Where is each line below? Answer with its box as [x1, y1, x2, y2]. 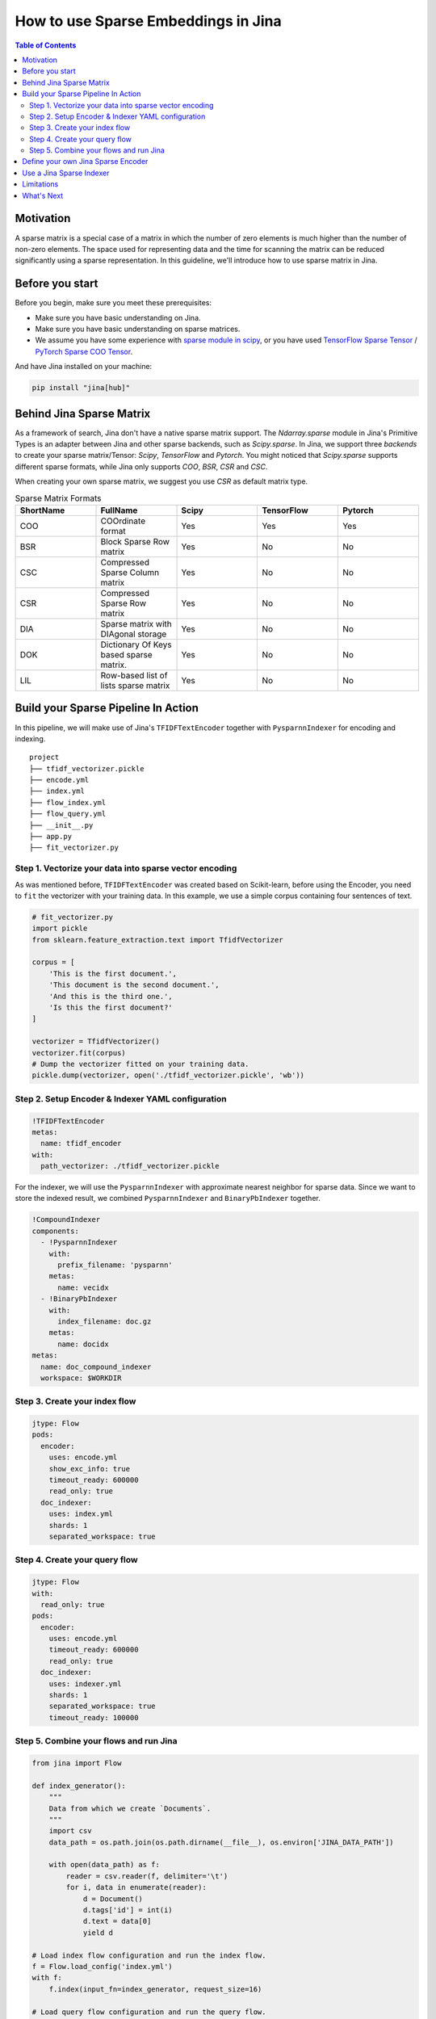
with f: [31, 1973, 62, 1983]
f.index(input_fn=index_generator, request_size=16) [48, 1984, 262, 1994]
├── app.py [29, 832, 73, 842]
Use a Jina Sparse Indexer [22, 168, 110, 178]
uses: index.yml [48, 1509, 113, 1518]
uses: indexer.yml [48, 1679, 122, 1688]
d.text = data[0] [82, 1916, 152, 1926]
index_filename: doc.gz [57, 1316, 152, 1326]
